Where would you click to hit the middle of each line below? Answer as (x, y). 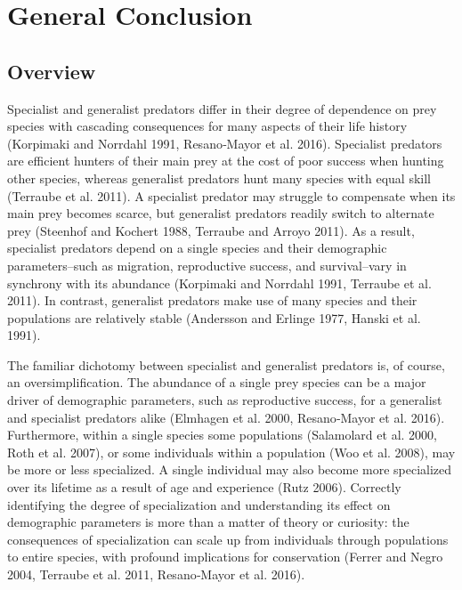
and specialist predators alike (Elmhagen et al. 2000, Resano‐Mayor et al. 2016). (226, 417)
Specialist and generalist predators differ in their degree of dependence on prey (222, 108)
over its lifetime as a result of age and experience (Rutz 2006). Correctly (204, 487)
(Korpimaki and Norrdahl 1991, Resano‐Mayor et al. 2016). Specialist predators (225, 143)
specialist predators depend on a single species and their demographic (197, 248)
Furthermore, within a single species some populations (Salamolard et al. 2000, (222, 435)
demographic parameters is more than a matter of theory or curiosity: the (208, 522)
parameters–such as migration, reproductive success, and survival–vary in (207, 265)
